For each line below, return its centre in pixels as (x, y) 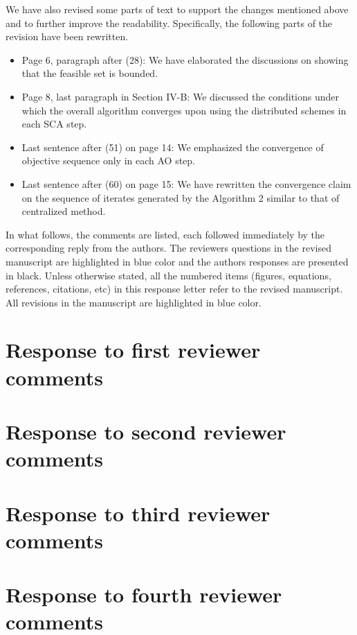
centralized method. (64, 211)
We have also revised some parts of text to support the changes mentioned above (177, 9)
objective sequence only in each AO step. (108, 160)
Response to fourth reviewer (144, 594)
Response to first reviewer (133, 350)
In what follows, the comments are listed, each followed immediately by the (165, 234)
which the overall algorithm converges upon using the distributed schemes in (184, 110)
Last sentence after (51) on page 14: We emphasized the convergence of (173, 147)
